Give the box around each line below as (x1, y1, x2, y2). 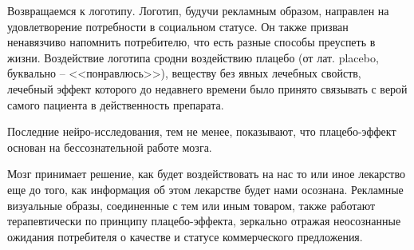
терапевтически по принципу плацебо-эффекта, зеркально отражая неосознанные (7, 212, 401, 229)
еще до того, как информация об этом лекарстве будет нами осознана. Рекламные (7, 181, 404, 197)
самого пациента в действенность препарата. (7, 96, 224, 113)
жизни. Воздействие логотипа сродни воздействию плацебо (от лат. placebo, (7, 49, 379, 65)
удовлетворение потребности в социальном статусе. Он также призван (7, 18, 349, 34)
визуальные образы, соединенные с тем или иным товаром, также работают (7, 196, 376, 213)
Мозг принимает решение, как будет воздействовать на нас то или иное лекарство (7, 165, 405, 182)
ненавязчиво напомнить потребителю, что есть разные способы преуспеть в (7, 34, 376, 50)
